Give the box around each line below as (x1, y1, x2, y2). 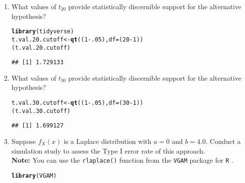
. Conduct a (205, 136, 241, 146)
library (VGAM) (11, 172, 57, 179)
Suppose (11, 136, 36, 146)
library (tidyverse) (11, 28, 74, 35)
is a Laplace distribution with (63, 136, 152, 146)
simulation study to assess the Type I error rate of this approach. (11, 145, 205, 155)
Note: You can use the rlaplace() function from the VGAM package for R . (11, 155, 233, 165)
